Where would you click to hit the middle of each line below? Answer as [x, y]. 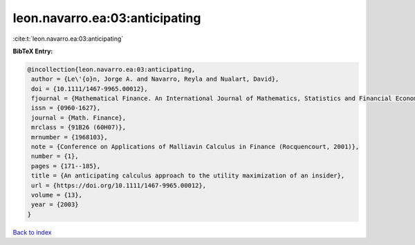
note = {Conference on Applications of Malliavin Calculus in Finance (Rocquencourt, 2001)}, [195, 147]
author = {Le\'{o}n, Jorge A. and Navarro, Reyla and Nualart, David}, [155, 79]
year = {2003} [55, 205]
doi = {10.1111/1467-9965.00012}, [90, 89]
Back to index [32, 232]
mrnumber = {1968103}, [70, 137]
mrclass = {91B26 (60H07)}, [79, 127]
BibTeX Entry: [33, 51]
